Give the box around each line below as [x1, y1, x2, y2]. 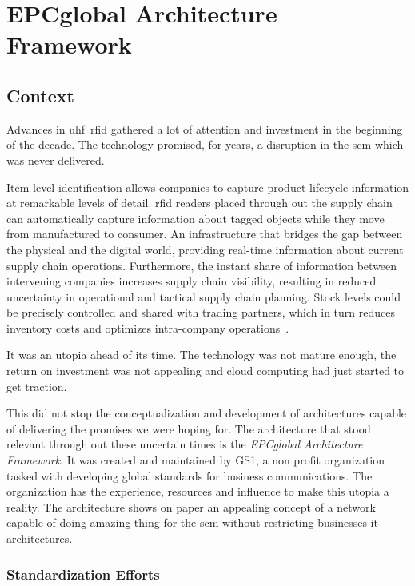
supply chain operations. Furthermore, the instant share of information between [6, 257, 397, 273]
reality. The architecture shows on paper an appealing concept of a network [6, 498, 376, 515]
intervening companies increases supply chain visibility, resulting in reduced [6, 273, 377, 289]
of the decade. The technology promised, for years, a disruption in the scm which [6, 136, 404, 153]
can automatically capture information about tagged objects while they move [6, 209, 385, 226]
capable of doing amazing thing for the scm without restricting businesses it [6, 514, 378, 531]
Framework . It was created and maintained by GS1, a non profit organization [6, 452, 385, 468]
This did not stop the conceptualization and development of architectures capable [6, 405, 407, 421]
